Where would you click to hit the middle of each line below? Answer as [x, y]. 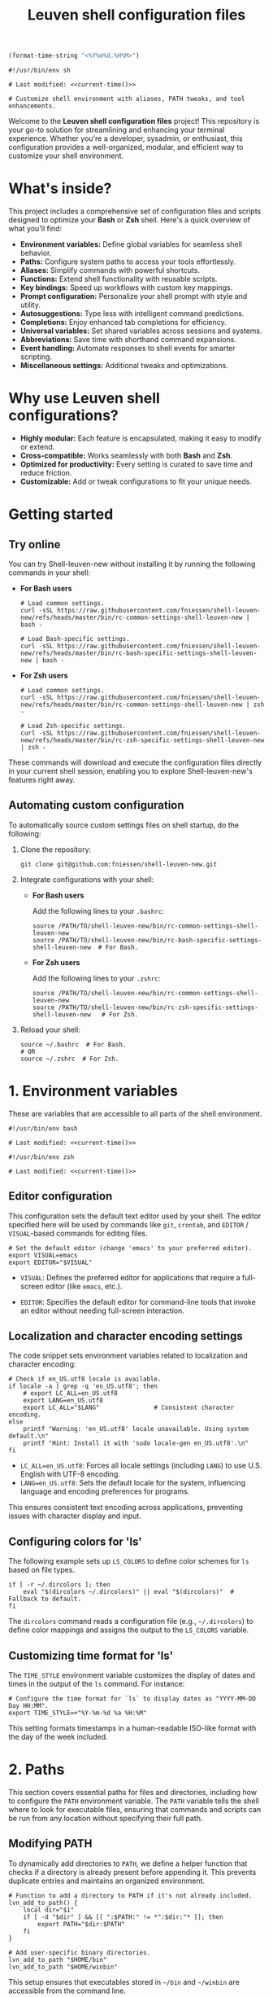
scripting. [36, 357]
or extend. [37, 446]
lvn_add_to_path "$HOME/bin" [58, 1960]
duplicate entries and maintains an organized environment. [107, 1881]
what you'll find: [35, 228]
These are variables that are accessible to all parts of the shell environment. [135, 1113]
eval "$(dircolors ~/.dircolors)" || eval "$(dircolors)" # [128, 1592]
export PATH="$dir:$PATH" [82, 1924]
